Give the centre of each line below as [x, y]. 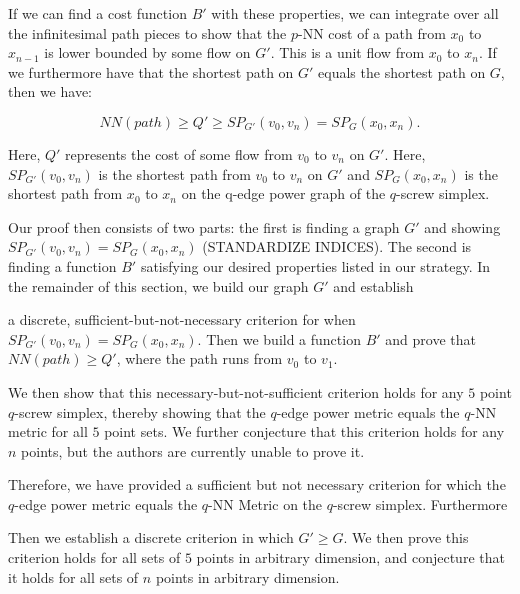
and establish [373, 285]
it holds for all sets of [73, 576]
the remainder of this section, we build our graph [158, 285]
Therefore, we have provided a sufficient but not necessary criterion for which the [257, 484]
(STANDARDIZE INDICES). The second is [337, 246]
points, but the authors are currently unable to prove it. [193, 450]
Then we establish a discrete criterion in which [151, 537]
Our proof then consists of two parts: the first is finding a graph [204, 226]
